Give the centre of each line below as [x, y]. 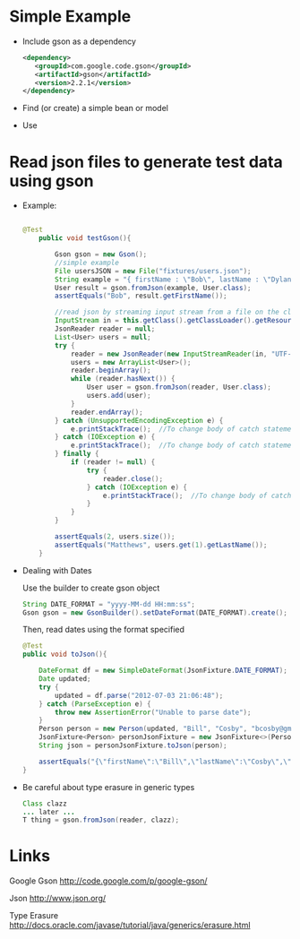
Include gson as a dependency [79, 41]
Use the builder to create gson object [91, 588]
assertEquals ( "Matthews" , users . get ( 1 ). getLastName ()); [161, 545]
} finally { [77, 454]
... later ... [48, 812]
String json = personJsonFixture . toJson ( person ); [133, 745]
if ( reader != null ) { [113, 462]
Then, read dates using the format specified [103, 630]
